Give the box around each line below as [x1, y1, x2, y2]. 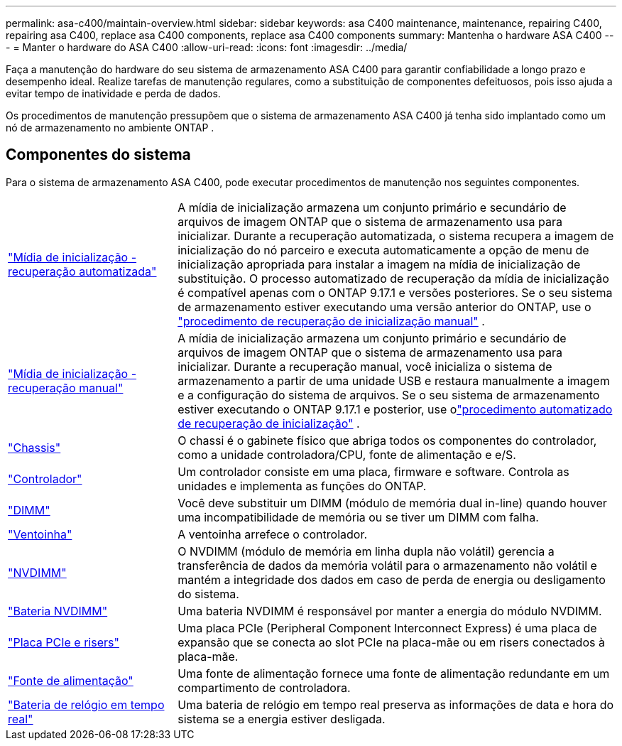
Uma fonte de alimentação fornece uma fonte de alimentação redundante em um [178, 666, 610, 681]
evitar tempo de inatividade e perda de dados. [6, 87, 221, 99]
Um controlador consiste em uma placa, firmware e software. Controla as [178, 464, 569, 479]
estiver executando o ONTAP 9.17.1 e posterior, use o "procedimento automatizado [178, 401, 613, 416]
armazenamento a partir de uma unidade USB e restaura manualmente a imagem [178, 373, 610, 388]
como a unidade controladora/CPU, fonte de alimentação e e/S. [178, 447, 516, 462]
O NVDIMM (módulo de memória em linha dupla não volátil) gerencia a [178, 544, 555, 558]
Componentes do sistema [6, 146, 191, 164]
